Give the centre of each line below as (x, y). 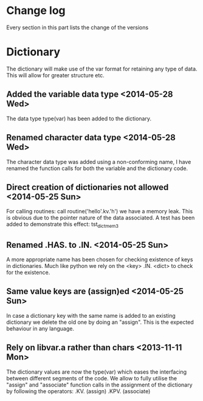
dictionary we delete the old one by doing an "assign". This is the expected (100, 322)
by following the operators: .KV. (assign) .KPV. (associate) (78, 391)
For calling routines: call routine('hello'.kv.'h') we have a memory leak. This (100, 211)
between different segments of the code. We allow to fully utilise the (92, 378)
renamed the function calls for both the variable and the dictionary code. (97, 168)
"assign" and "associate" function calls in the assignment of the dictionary (99, 385)
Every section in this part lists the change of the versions (77, 27)
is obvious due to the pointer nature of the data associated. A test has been (101, 218)
